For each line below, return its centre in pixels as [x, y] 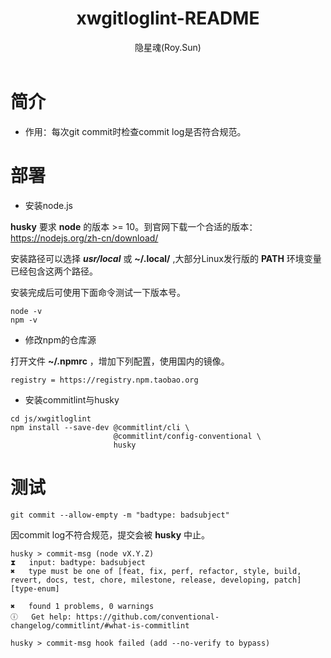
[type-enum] [35, 588]
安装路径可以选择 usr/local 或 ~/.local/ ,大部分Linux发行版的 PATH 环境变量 [166, 258]
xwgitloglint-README [168, 18]
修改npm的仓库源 [60, 339]
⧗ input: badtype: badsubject [78, 562]
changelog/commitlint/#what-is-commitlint [100, 625]
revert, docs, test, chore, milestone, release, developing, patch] [156, 580]
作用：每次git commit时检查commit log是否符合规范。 [135, 131]
